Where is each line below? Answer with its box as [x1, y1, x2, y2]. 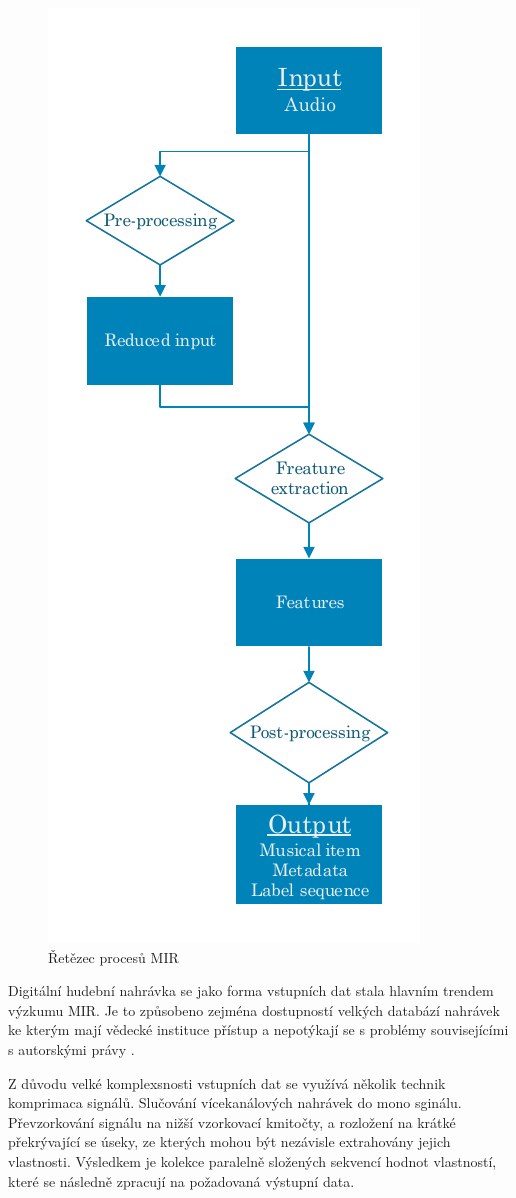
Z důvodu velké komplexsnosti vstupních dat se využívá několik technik [8, 1072, 446, 1093]
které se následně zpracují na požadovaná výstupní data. [8, 1170, 355, 1191]
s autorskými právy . [8, 1038, 135, 1059]
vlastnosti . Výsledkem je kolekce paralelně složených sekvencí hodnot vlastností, [8, 1150, 497, 1171]
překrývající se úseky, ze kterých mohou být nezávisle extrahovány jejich [8, 1131, 451, 1152]
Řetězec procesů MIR [48, 946, 179, 967]
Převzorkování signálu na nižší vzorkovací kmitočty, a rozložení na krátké [8, 1111, 456, 1132]
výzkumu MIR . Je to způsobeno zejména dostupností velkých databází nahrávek [8, 999, 500, 1020]
